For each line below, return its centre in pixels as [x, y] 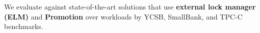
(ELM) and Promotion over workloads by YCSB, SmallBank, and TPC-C [123, 16]
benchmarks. [24, 26]
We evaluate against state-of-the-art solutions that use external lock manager [130, 6]
